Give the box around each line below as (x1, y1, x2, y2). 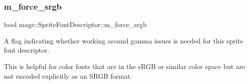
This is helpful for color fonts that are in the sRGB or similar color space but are (4, 61, 245, 71)
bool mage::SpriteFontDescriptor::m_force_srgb (4, 19, 147, 29)
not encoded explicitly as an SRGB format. (4, 70, 133, 81)
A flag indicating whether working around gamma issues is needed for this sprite (4, 35, 243, 45)
